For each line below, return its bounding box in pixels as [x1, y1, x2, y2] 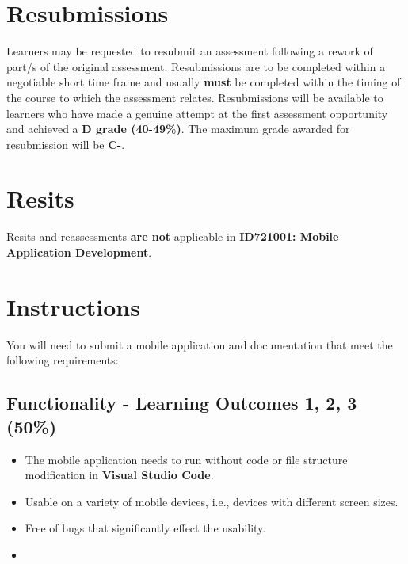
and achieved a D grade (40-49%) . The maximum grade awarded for [6, 120, 350, 137]
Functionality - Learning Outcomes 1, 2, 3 [6, 391, 357, 415]
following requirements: [6, 352, 119, 368]
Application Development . [6, 244, 152, 260]
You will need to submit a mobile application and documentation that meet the [6, 336, 393, 352]
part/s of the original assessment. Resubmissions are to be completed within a [6, 58, 386, 74]
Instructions [6, 290, 140, 322]
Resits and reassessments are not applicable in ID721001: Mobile [6, 228, 339, 245]
